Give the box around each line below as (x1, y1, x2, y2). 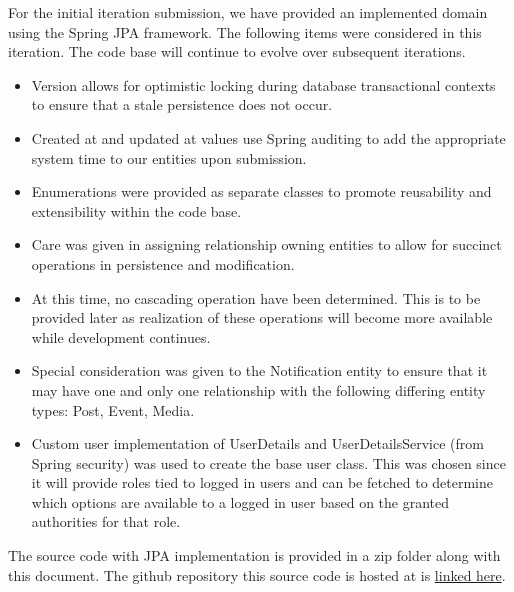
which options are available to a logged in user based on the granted (31, 491, 450, 512)
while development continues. (31, 326, 211, 347)
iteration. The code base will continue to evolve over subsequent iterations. (8, 41, 466, 62)
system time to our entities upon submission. (31, 147, 307, 168)
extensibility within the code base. (31, 200, 242, 221)
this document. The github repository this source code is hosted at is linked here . (8, 564, 506, 585)
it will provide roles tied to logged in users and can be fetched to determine (31, 472, 493, 493)
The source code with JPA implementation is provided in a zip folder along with (8, 545, 501, 566)
